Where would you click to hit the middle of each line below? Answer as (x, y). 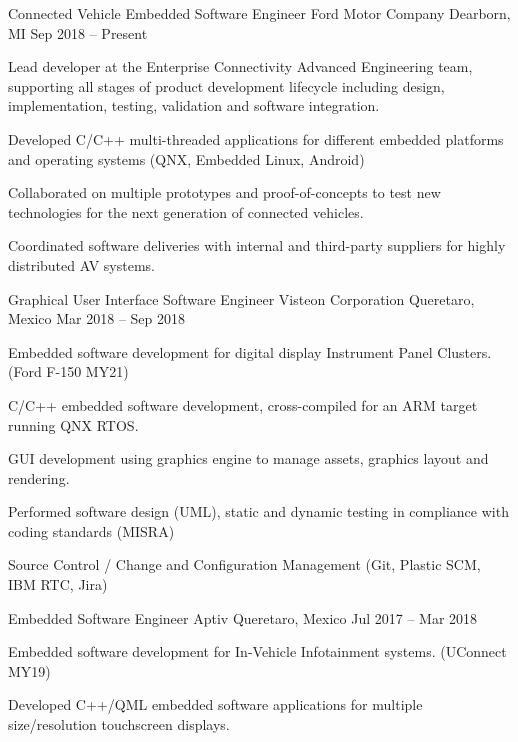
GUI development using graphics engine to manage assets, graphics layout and (248, 458)
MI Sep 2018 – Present (78, 32)
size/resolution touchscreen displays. (119, 724)
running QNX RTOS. (73, 424)
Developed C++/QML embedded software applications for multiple (215, 704)
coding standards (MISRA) (91, 530)
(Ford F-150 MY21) (68, 371)
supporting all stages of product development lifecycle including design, (226, 85)
